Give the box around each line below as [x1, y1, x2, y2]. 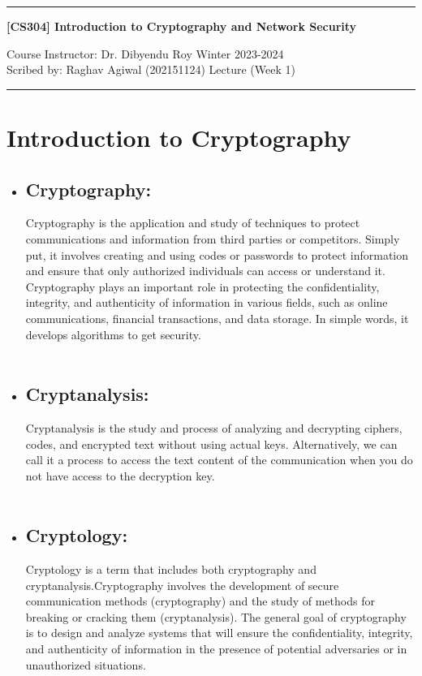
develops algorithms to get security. [25, 325, 201, 342]
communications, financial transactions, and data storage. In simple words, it [25, 309, 409, 326]
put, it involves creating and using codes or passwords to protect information [25, 246, 409, 263]
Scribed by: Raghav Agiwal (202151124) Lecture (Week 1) [6, 61, 295, 78]
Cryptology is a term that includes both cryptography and [25, 561, 316, 578]
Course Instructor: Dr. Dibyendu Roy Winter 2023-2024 [6, 45, 284, 62]
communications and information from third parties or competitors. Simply [25, 230, 400, 247]
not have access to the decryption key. [25, 467, 215, 484]
